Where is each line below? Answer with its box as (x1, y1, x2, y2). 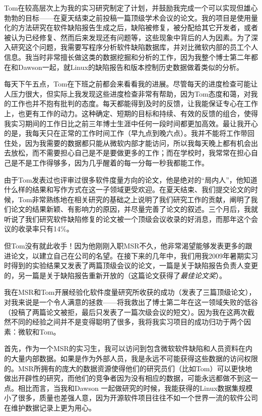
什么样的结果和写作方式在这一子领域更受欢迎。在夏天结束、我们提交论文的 (4, 184, 251, 195)
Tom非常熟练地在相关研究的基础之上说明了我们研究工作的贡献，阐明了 (18, 194, 251, 204)
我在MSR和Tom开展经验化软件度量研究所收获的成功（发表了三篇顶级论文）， (4, 287, 256, 297)
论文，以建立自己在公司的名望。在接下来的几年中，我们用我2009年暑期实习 (11, 250, 258, 261)
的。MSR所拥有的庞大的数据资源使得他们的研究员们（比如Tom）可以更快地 (4, 363, 252, 373)
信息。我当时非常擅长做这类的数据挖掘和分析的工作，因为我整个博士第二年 (4, 51, 251, 62)
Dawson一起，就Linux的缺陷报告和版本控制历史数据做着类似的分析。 (18, 61, 243, 72)
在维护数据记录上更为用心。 (4, 402, 96, 412)
